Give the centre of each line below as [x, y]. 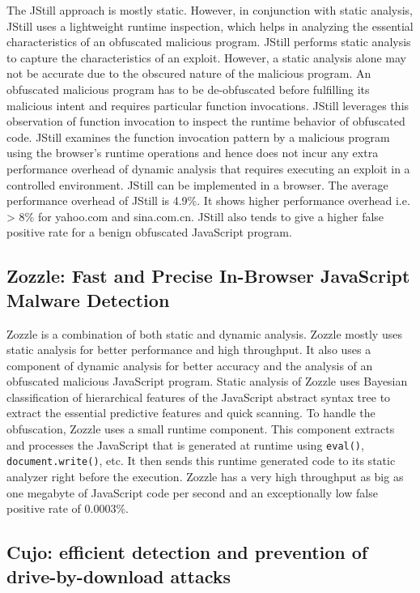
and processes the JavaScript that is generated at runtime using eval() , [185, 444]
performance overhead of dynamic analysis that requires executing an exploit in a [208, 168]
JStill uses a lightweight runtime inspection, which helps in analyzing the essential [210, 26]
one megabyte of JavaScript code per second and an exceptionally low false [192, 492]
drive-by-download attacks [119, 576]
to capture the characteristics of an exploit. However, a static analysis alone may [206, 57]
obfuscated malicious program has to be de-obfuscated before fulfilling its [188, 89]
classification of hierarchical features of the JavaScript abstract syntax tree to [199, 397]
